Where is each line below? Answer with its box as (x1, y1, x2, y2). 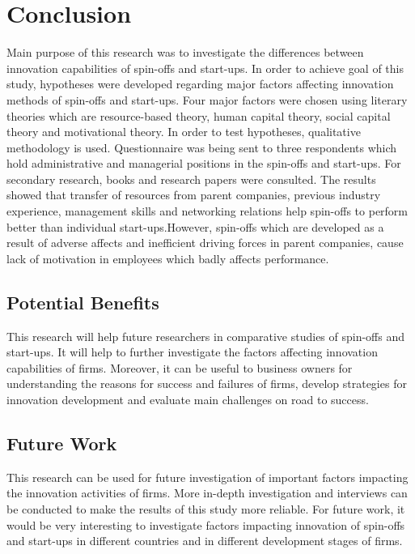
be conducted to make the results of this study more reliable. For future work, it (6, 501, 405, 517)
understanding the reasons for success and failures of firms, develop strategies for (6, 375, 407, 392)
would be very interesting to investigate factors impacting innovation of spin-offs (6, 516, 405, 533)
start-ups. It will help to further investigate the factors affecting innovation (6, 343, 378, 360)
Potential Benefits (6, 289, 159, 314)
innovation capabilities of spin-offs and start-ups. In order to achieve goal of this (6, 59, 404, 76)
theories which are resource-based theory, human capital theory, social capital (6, 107, 391, 124)
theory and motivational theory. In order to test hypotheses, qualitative (6, 123, 361, 140)
